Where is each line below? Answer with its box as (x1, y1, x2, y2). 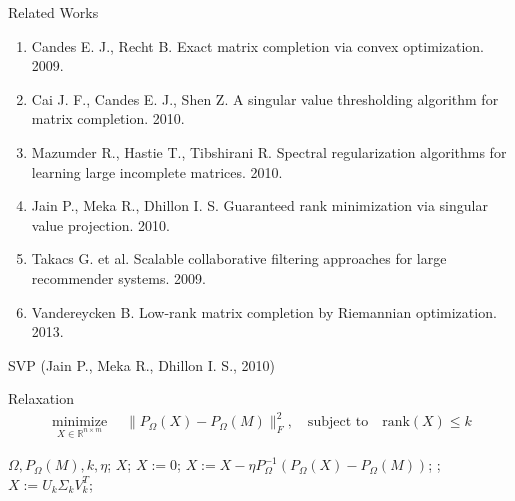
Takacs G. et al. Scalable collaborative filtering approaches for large (31, 248, 447, 269)
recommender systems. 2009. (31, 267, 206, 288)
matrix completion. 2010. (31, 108, 185, 129)
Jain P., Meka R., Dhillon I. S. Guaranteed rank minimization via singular (31, 195, 488, 216)
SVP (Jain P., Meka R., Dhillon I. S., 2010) (8, 354, 276, 375)
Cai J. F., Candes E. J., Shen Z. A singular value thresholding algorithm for (31, 88, 499, 109)
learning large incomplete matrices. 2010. (31, 161, 283, 182)
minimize (51, 415, 108, 430)
